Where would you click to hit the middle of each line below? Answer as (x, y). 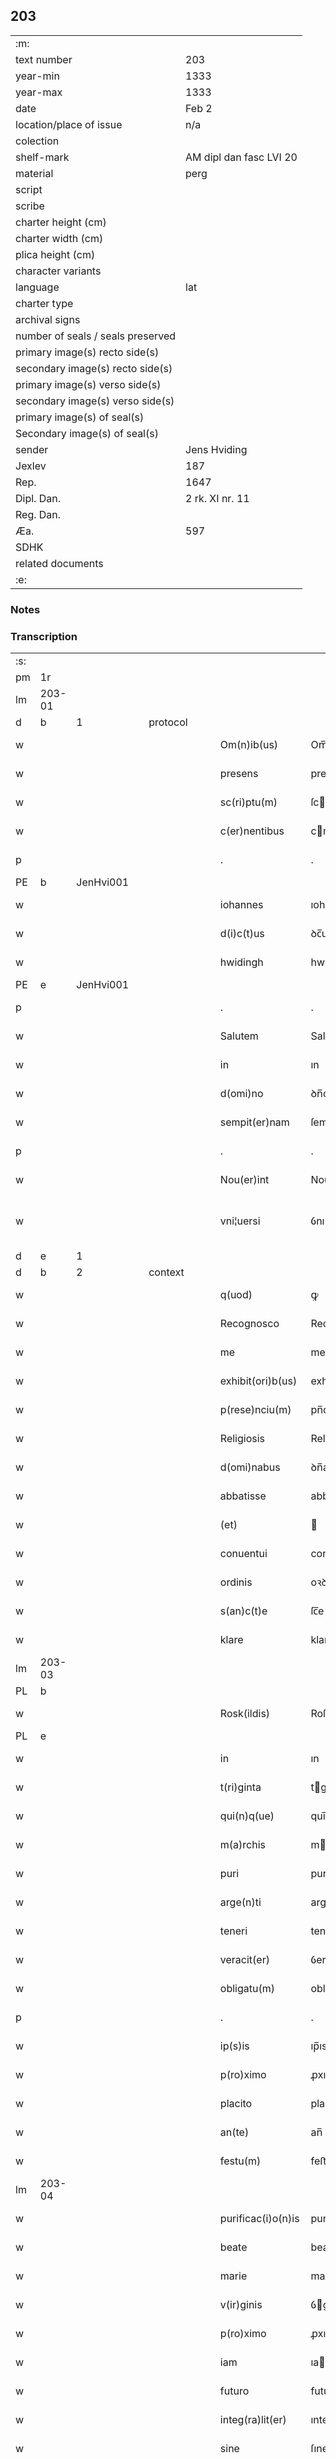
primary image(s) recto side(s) (87, 352)
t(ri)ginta (240, 1787)
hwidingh (241, 962)
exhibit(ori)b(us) (258, 1381)
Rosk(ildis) (245, 1714)
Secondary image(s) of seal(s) (87, 433)
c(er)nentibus (252, 831)
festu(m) (240, 2161)
